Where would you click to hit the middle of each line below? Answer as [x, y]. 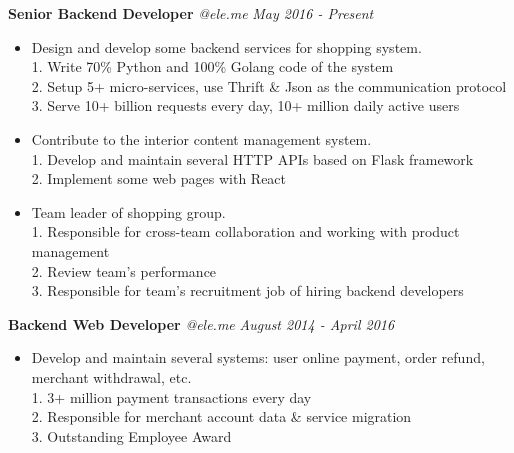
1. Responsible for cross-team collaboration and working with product [245, 231]
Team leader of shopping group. [128, 211]
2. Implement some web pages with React [159, 178]
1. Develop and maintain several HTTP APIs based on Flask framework [252, 158]
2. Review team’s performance [124, 270]
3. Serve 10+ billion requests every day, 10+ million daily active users [245, 105]
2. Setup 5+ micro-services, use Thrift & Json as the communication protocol [269, 85]
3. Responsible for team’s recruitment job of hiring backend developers [247, 290]
